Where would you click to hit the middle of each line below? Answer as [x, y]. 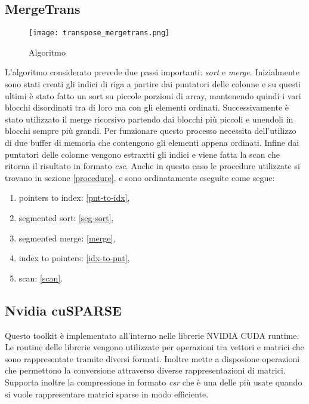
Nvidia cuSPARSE [63, 310]
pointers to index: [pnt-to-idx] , [74, 198]
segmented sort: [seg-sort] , [66, 217]
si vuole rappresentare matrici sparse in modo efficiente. [107, 394]
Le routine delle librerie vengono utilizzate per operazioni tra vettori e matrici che [154, 347]
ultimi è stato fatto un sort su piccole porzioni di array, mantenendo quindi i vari [153, 95]
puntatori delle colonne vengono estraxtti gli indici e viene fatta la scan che [143, 154]
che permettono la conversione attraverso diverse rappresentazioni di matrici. [145, 370]
